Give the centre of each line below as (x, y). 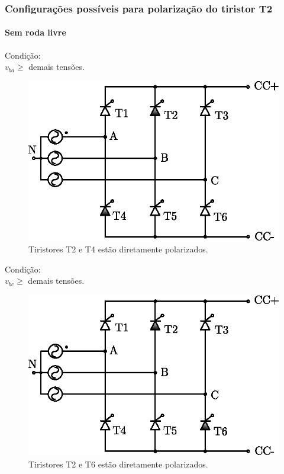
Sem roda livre (35, 32)
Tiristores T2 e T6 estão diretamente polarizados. (118, 464)
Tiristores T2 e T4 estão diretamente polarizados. (118, 249)
